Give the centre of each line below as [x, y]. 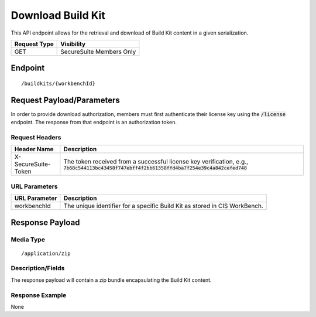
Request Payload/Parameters [65, 100]
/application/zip [46, 253]
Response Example [39, 295]
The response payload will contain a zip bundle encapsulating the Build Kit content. [111, 280]
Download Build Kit [58, 15]
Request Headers [36, 138]
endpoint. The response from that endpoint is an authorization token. [94, 122]
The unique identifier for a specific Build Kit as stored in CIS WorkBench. [163, 206]
